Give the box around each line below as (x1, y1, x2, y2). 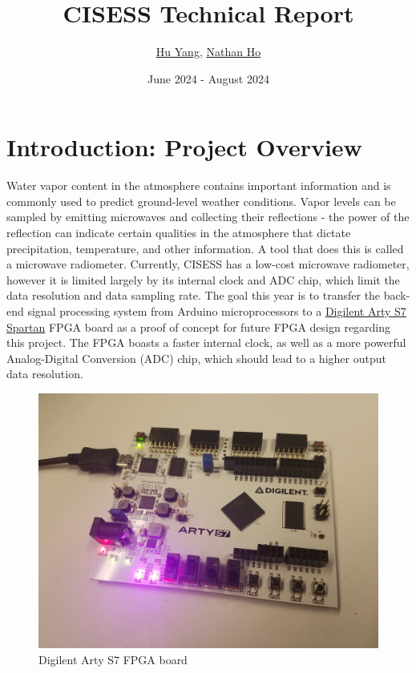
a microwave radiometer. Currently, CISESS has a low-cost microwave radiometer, (6, 256, 410, 272)
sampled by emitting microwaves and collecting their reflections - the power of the (6, 208, 410, 225)
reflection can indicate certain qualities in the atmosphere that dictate (6, 224, 351, 241)
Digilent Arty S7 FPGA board (38, 651, 188, 667)
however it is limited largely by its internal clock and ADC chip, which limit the (6, 271, 400, 288)
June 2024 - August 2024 (147, 70, 269, 87)
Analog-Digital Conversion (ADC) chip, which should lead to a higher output (6, 349, 386, 366)
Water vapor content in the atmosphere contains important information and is (6, 177, 391, 194)
